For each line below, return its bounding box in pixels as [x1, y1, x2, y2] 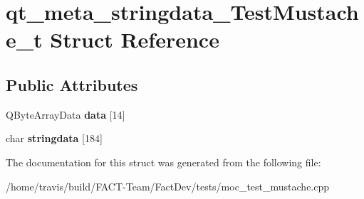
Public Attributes [6, 73, 138, 95]
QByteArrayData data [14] [6, 107, 125, 122]
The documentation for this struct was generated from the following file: [6, 154, 321, 169]
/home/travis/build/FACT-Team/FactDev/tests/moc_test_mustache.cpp [6, 178, 330, 193]
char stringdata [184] [6, 131, 103, 146]
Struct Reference [50, 25, 219, 54]
